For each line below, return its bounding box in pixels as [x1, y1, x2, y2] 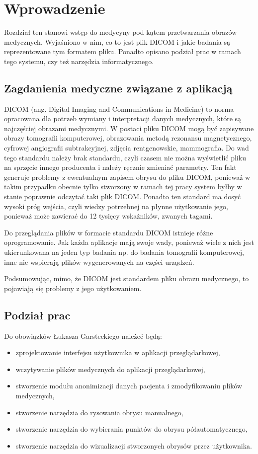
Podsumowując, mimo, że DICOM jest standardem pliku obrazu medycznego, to [4, 273, 249, 284]
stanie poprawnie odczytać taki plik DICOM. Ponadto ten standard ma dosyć [4, 191, 241, 202]
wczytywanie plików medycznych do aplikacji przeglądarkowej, [15, 364, 205, 374]
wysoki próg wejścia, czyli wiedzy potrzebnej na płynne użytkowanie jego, [4, 201, 228, 211]
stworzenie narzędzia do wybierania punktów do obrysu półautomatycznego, [15, 424, 248, 434]
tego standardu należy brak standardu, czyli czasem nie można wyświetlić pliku [4, 152, 246, 162]
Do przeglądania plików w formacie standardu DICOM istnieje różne [4, 227, 213, 237]
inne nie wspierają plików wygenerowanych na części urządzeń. [4, 256, 194, 267]
